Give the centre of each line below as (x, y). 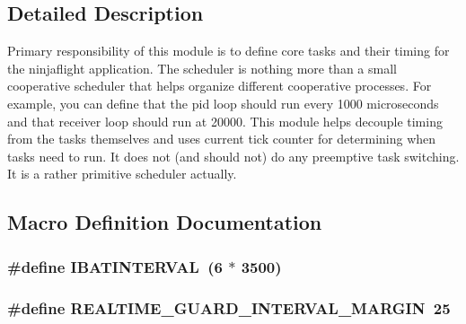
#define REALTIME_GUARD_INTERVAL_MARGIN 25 (229, 307)
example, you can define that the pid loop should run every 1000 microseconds (223, 103)
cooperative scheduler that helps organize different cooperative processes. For (220, 86)
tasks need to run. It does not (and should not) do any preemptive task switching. (233, 156)
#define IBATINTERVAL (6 (115, 266)
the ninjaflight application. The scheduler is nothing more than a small (202, 68)
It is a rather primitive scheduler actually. (122, 174)
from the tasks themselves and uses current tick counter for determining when (222, 139)
